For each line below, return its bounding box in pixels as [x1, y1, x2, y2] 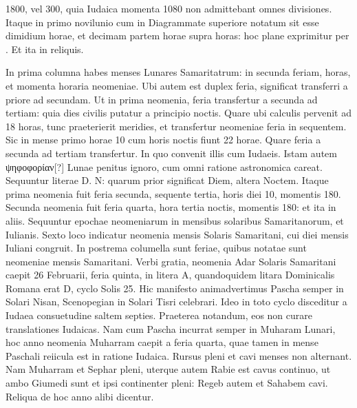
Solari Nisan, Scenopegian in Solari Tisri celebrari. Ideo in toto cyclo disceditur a [6, 294, 347, 309]
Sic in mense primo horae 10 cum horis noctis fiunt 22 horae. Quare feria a [6, 132, 321, 147]
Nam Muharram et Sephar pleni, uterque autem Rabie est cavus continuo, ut [6, 362, 331, 376]
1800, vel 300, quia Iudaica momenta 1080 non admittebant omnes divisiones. [6, 1, 332, 15]
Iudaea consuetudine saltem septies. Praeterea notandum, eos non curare [6, 308, 312, 323]
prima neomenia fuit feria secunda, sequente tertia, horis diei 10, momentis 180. [6, 186, 341, 201]
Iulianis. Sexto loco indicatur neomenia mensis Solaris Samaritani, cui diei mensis [6, 227, 349, 241]
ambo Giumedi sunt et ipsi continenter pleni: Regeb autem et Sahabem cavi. [6, 376, 328, 390]
